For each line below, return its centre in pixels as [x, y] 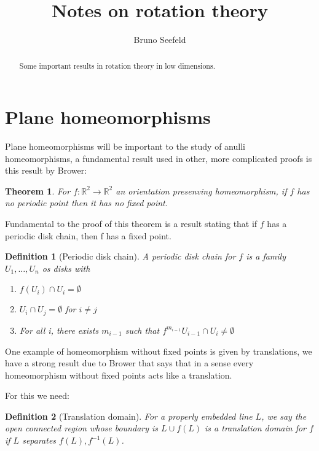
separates [39, 440]
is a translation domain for [256, 428]
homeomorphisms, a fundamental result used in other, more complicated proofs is [159, 158]
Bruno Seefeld [160, 40]
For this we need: [37, 395]
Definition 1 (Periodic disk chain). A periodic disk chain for [120, 256]
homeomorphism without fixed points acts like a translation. [119, 375]
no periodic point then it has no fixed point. [87, 203]
